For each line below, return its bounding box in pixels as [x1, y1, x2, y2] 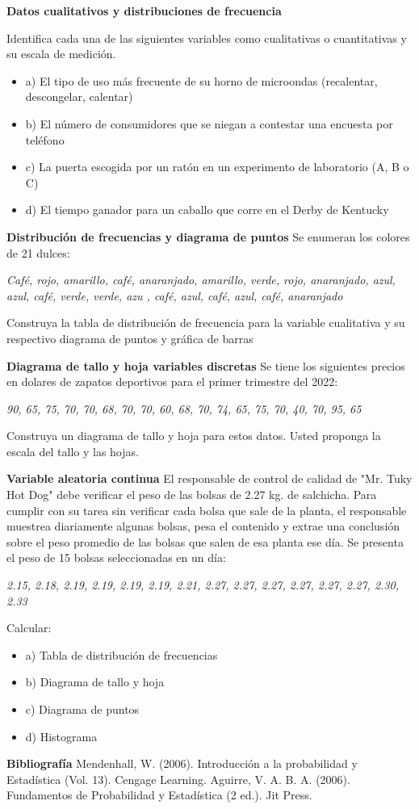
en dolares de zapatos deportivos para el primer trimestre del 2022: [6, 373, 338, 390]
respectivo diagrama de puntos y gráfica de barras [6, 329, 253, 346]
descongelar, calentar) [25, 88, 133, 105]
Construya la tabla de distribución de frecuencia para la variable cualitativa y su [6, 314, 405, 331]
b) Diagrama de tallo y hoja [25, 673, 165, 690]
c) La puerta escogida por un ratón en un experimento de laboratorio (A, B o [25, 158, 409, 175]
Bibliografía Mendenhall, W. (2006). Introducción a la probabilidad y [6, 755, 358, 772]
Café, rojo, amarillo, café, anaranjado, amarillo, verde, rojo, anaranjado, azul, [6, 271, 396, 288]
